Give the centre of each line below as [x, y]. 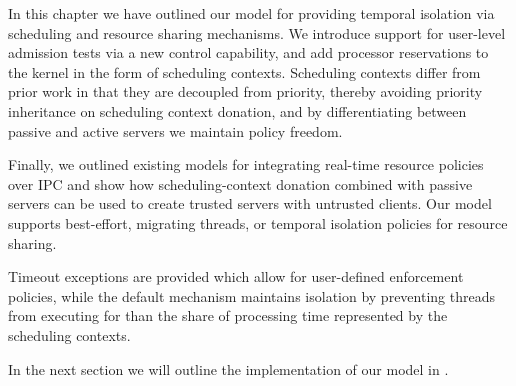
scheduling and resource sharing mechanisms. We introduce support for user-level [257, 32]
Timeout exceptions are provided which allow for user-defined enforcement [236, 276]
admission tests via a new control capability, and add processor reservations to [248, 52]
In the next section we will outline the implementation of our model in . [228, 368]
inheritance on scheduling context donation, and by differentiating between [237, 110]
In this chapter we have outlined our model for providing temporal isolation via [251, 13]
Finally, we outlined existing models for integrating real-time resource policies [246, 164]
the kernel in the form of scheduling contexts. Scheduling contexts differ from [244, 71]
